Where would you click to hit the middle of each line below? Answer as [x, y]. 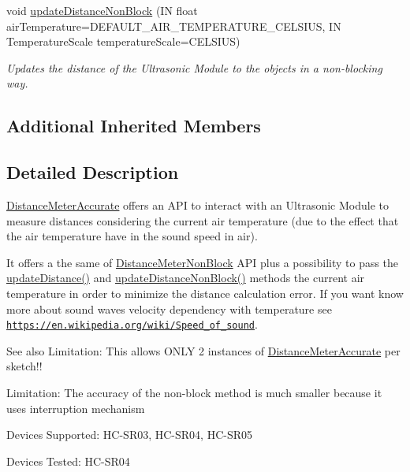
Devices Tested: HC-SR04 [68, 461]
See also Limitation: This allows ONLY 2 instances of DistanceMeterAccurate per [203, 350]
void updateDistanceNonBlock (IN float [102, 10]
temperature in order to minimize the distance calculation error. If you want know [205, 293]
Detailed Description [93, 172]
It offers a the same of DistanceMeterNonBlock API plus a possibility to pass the [203, 262]
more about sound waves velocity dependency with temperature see [169, 308]
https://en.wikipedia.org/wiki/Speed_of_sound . [132, 324]
